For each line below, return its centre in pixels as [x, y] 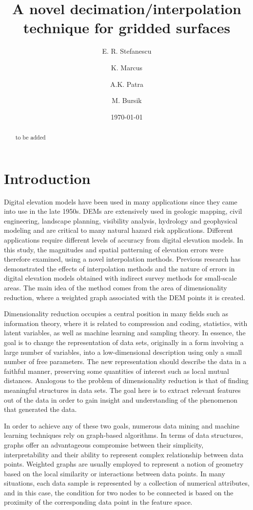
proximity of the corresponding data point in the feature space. [98, 502]
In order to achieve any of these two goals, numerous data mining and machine [122, 425]
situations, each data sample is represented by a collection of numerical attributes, [127, 483]
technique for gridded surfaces [127, 28]
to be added [30, 137]
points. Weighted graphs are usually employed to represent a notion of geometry [124, 464]
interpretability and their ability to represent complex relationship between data [124, 454]
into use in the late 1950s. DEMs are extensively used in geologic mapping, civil [123, 211]
